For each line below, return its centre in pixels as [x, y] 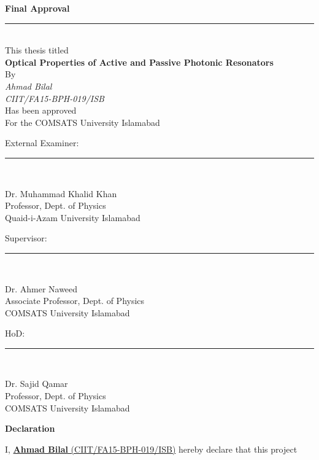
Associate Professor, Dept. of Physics [75, 301]
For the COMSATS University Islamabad [83, 122]
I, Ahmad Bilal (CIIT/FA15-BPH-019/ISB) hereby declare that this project [151, 449]
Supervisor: [26, 238]
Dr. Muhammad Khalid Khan [61, 193]
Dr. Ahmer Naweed [41, 288]
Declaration [30, 428]
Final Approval [37, 8]
